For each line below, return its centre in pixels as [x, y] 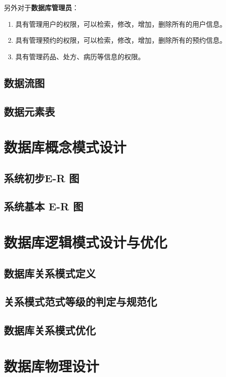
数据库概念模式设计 [65, 147]
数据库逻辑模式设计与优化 [86, 242]
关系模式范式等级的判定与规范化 [80, 301]
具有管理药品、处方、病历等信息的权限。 [80, 56]
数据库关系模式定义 [50, 273]
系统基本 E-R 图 [44, 206]
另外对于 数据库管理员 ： [41, 7]
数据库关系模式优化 [50, 330]
